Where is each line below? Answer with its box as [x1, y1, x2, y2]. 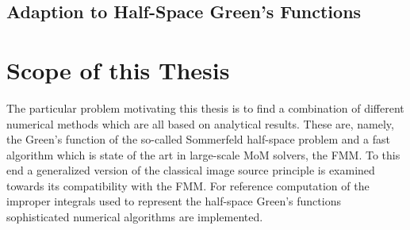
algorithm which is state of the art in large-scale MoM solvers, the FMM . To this [6, 146, 400, 163]
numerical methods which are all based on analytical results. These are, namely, [6, 115, 394, 132]
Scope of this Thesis [6, 53, 230, 86]
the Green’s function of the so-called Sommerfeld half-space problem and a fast [6, 131, 390, 148]
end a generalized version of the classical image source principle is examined [6, 162, 375, 178]
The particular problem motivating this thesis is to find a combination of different [6, 99, 404, 116]
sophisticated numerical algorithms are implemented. [6, 209, 263, 225]
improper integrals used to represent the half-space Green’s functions [6, 193, 341, 209]
